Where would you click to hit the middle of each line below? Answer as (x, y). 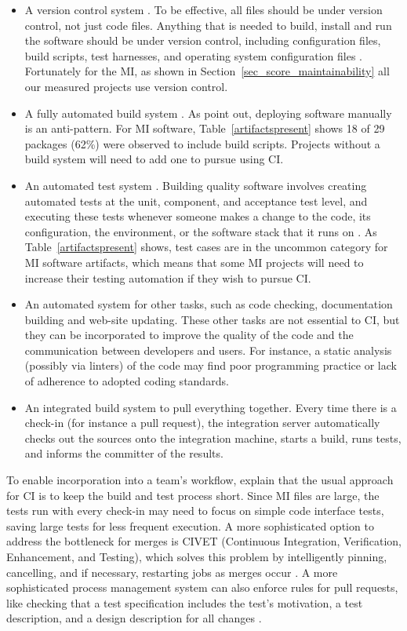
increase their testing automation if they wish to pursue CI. (168, 277)
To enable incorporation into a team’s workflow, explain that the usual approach (200, 480)
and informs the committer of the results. (124, 453)
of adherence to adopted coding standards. (127, 381)
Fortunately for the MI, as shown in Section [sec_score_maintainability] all (207, 71)
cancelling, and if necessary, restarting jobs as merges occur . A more (172, 572)
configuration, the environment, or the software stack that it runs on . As (201, 231)
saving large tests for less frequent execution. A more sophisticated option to (190, 525)
